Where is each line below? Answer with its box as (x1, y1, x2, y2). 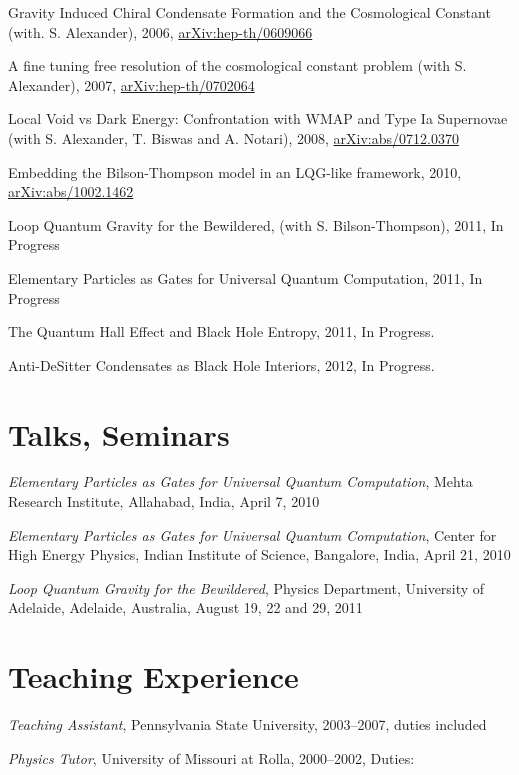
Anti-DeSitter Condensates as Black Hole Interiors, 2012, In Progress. (8, 354, 435, 375)
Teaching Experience (8, 656, 299, 697)
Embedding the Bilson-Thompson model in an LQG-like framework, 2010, (8, 161, 462, 182)
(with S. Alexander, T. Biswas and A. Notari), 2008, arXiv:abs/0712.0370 (8, 127, 459, 148)
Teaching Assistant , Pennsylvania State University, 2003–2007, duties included (8, 714, 487, 735)
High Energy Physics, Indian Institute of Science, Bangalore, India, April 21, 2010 (8, 544, 511, 565)
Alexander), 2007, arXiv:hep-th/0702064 (8, 74, 255, 95)
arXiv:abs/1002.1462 (8, 181, 134, 202)
